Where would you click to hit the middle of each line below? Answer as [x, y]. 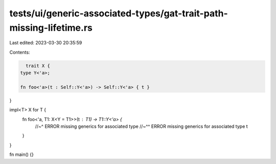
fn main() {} [22, 155]
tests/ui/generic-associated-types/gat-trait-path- [119, 13]
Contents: [20, 52]
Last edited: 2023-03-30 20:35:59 [46, 43]
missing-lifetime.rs [51, 28]
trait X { [38, 66]
